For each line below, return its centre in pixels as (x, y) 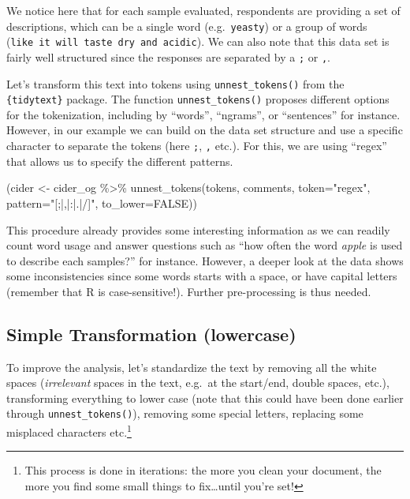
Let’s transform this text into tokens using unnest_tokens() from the (175, 83)
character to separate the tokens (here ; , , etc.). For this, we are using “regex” (197, 146)
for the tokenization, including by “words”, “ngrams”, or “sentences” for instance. (203, 114)
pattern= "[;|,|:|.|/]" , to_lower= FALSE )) (102, 203)
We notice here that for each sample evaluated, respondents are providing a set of (203, 10)
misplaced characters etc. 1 (69, 431)
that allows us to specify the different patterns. (120, 161)
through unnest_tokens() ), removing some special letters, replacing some (185, 413)
